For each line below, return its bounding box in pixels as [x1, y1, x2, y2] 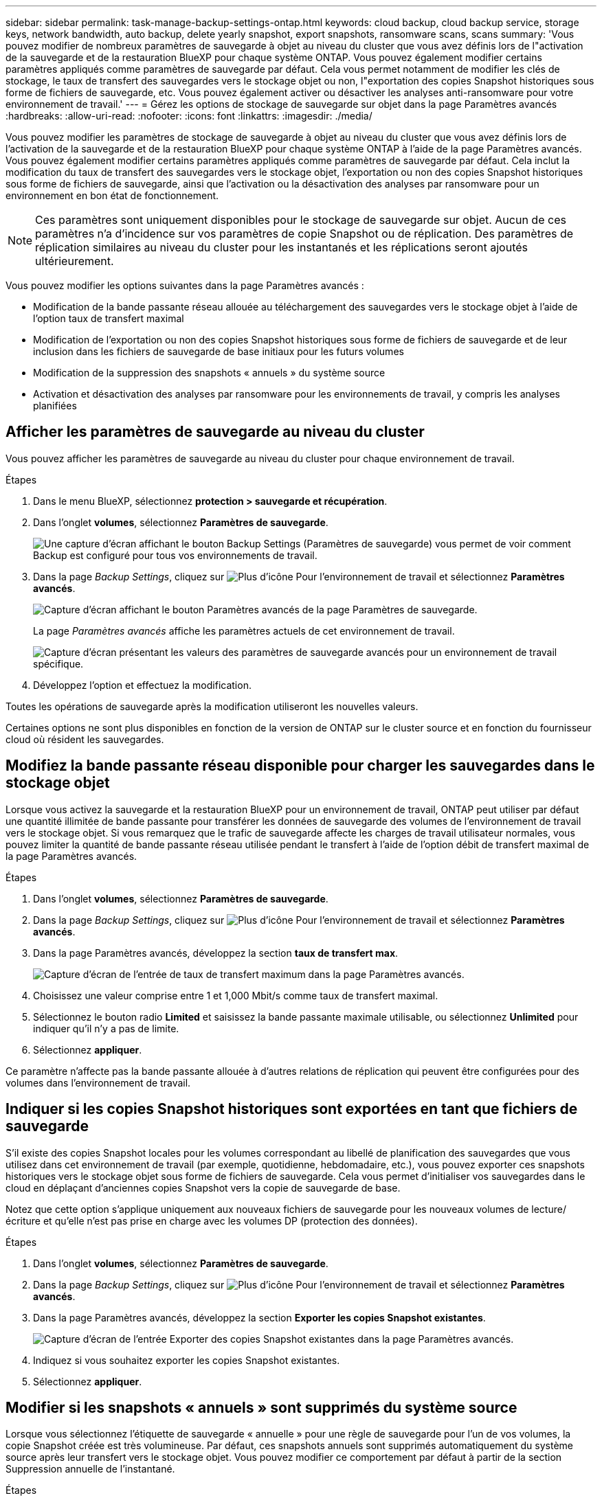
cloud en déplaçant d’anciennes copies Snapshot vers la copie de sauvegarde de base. [5, 1181, 401, 1194]
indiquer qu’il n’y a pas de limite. [33, 1022, 179, 1034]
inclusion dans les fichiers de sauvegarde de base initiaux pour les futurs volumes [33, 345, 404, 357]
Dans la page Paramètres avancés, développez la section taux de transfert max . [33, 946, 399, 959]
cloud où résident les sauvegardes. [5, 733, 164, 745]
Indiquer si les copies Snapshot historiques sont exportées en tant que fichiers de [5, 1100, 578, 1118]
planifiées [33, 400, 77, 411]
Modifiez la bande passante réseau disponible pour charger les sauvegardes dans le [5, 757, 595, 775]
